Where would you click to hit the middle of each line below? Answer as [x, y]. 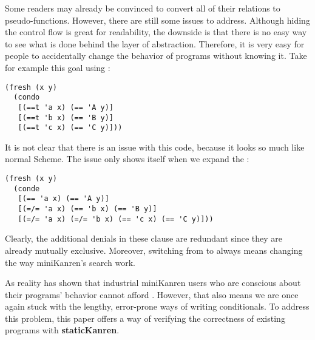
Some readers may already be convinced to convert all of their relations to [143, 8]
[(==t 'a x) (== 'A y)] [66, 107]
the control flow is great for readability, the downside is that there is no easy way [156, 32]
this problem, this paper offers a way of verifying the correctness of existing [145, 318]
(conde [27, 189]
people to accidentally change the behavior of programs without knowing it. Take [156, 56]
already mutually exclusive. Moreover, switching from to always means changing [154, 250]
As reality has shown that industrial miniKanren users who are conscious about [153, 283]
